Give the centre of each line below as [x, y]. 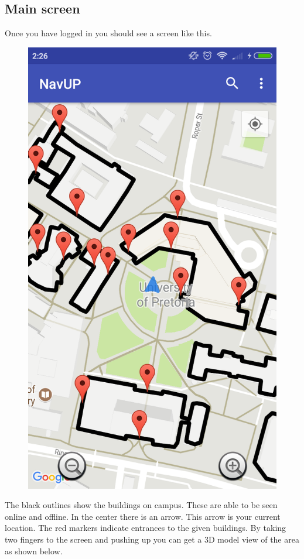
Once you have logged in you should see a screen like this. [108, 33]
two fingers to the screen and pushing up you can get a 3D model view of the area [152, 539]
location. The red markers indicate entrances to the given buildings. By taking [146, 528]
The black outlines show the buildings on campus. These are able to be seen [141, 505]
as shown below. [34, 551]
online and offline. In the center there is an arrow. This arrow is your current [143, 516]
